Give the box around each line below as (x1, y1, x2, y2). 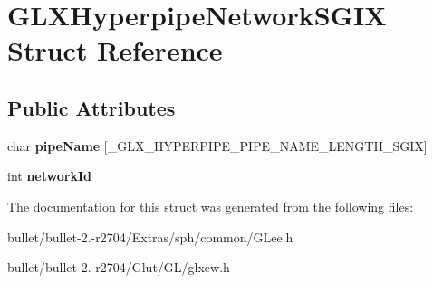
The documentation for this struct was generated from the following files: (7, 196, 414, 215)
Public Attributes (7, 93, 176, 121)
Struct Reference (7, 32, 223, 69)
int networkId (7, 166, 91, 185)
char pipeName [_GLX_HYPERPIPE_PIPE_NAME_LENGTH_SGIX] (7, 136, 428, 155)
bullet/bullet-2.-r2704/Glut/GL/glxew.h (7, 258, 230, 277)
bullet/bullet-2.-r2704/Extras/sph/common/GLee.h (7, 227, 293, 246)
